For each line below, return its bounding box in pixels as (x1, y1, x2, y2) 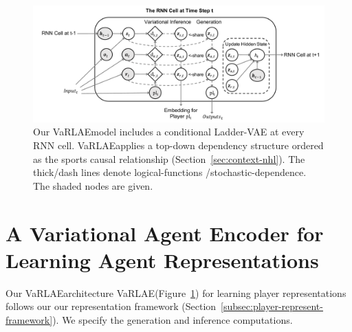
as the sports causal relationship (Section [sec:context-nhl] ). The (33, 151, 305, 166)
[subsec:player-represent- (221, 299, 323, 313)
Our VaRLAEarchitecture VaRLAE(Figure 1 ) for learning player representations (5, 285, 346, 300)
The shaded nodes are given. (33, 178, 153, 192)
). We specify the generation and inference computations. (52, 312, 293, 327)
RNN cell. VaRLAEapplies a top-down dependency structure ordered (33, 137, 324, 152)
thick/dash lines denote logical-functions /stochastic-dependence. (33, 165, 307, 179)
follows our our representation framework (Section (5, 299, 217, 313)
